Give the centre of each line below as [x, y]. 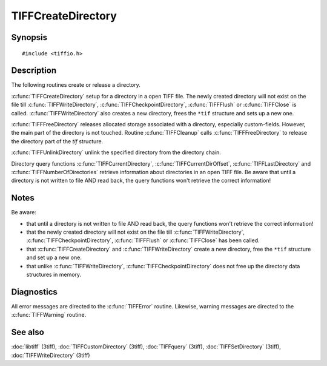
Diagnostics [34, 292]
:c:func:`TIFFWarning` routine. [49, 315]
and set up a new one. [54, 257]
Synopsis [29, 37]
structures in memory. [54, 275]
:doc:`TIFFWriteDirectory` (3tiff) [51, 355]
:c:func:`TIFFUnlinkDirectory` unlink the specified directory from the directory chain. [116, 152]
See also [28, 332]
